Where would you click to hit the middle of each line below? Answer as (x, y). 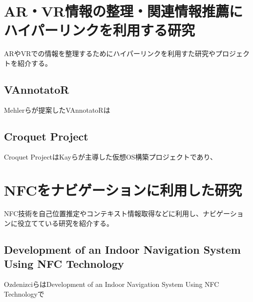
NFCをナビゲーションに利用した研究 (123, 190)
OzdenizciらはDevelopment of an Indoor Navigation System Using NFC (112, 284)
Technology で (24, 293)
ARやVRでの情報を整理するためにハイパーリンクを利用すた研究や (110, 53)
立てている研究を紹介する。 (69, 223)
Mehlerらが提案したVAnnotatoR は (57, 110)
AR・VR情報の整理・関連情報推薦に (123, 11)
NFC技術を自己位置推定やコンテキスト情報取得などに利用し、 (103, 213)
